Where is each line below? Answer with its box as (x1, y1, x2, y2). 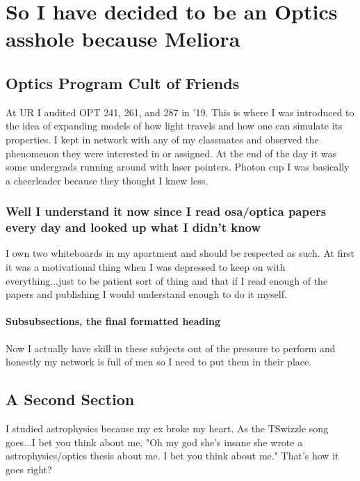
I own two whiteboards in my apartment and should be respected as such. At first (6, 246, 354, 260)
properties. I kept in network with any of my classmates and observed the (6, 132, 319, 146)
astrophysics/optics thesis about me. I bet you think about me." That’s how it (6, 448, 339, 463)
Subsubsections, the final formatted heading (6, 314, 220, 329)
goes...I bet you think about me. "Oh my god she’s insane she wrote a (6, 434, 303, 449)
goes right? (6, 462, 52, 476)
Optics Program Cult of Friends (6, 72, 240, 93)
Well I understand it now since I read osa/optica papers (6, 203, 327, 220)
